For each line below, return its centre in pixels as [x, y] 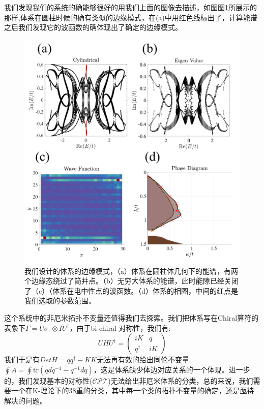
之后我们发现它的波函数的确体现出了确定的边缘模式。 [93, 27]
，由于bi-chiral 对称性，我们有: [120, 327]
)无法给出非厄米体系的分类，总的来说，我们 [181, 380]
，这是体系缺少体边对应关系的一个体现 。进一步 [172, 369]
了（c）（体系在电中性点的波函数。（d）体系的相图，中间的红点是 [131, 290]
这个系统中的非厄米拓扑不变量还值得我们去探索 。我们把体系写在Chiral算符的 [131, 317]
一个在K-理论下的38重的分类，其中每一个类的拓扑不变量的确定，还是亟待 [133, 390]
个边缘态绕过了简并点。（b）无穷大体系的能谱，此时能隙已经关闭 [131, 281]
